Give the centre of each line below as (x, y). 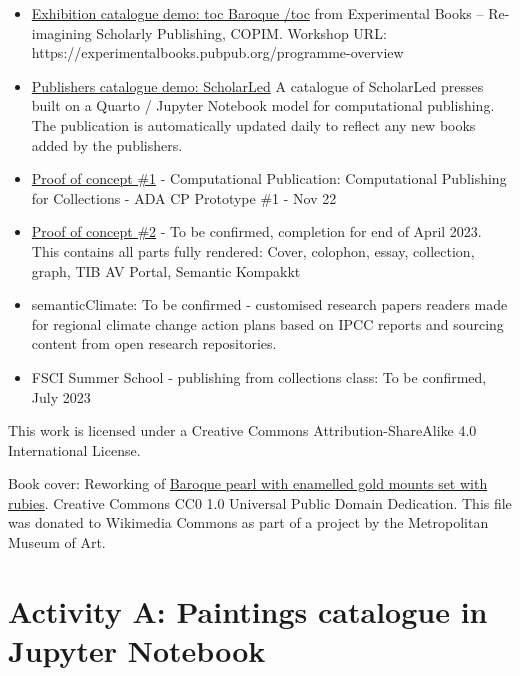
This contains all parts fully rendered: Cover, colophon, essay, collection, (253, 250)
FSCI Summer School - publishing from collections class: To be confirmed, (259, 376)
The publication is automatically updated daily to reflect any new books (253, 124)
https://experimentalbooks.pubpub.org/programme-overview (217, 52)
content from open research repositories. (154, 343)
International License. (74, 449)
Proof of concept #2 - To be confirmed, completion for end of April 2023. (256, 231)
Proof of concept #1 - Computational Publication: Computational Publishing (269, 178)
